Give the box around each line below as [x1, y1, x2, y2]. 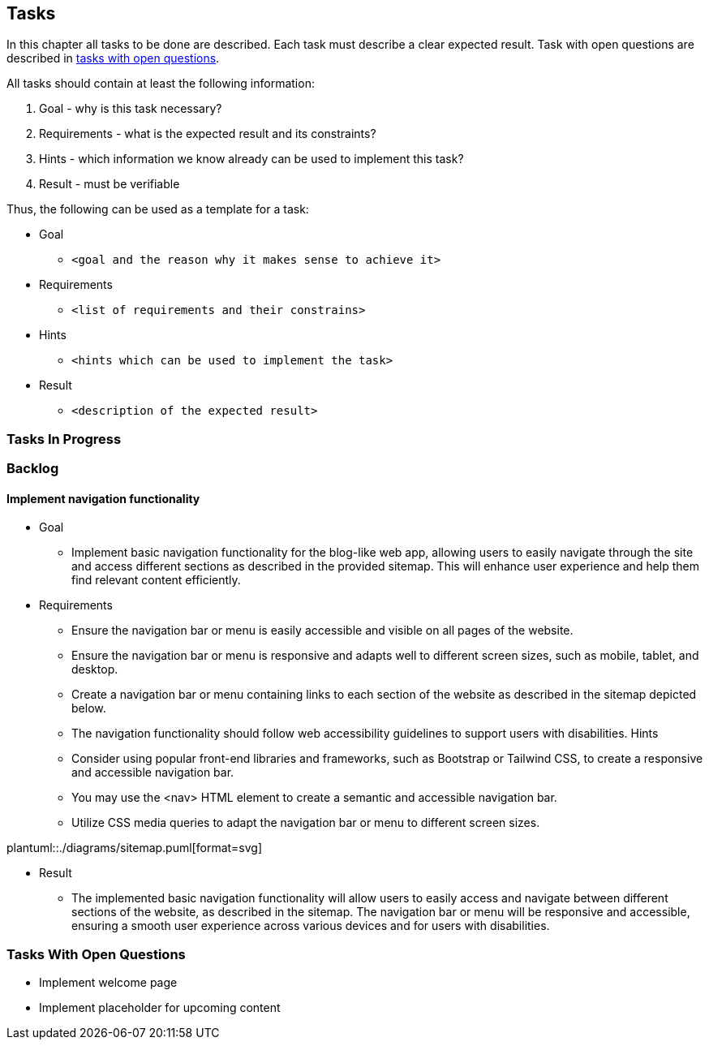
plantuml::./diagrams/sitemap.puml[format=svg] [6, 841, 263, 855]
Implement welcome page [39, 975, 178, 990]
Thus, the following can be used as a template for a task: [6, 202, 309, 217]
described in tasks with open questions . [6, 51, 220, 66]
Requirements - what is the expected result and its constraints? [39, 127, 376, 141]
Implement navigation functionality [6, 491, 200, 506]
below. [71, 701, 106, 716]
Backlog [6, 460, 59, 477]
